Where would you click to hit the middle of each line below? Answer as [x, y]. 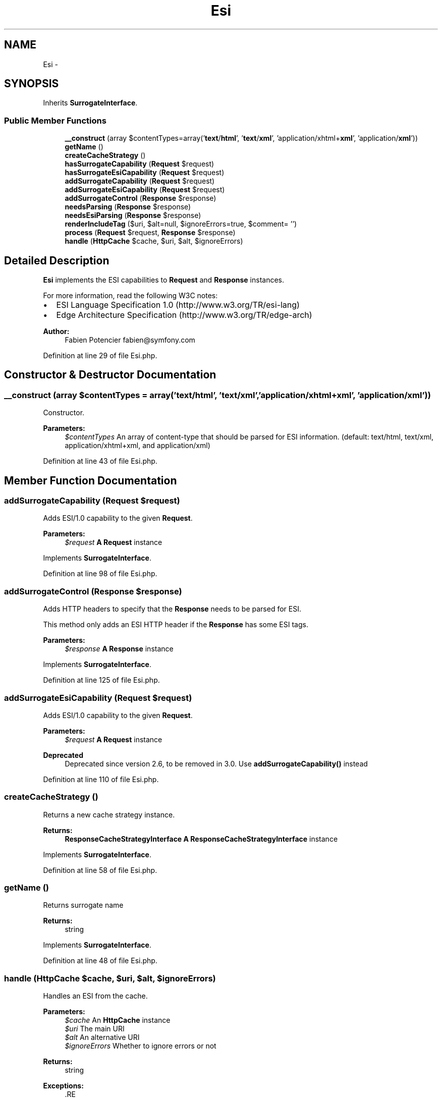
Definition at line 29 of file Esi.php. [100, 356]
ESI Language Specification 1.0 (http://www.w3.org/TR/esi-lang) [178, 305]
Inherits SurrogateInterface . [90, 103]
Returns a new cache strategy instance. [109, 814]
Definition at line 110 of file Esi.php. [101, 779]
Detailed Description [57, 260]
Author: [56, 332]
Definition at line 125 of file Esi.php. [101, 680]
